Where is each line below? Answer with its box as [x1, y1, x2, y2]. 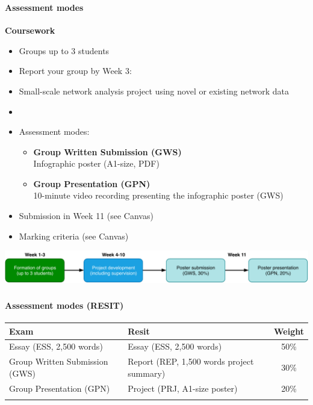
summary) [128, 366, 166, 379]
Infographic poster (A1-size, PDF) [33, 157, 160, 170]
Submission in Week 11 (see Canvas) [19, 209, 153, 222]
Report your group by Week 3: [19, 64, 132, 77]
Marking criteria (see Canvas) [19, 229, 129, 242]
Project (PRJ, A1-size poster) [128, 382, 238, 394]
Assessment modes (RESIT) [5, 298, 124, 311]
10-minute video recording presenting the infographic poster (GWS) [33, 189, 284, 202]
